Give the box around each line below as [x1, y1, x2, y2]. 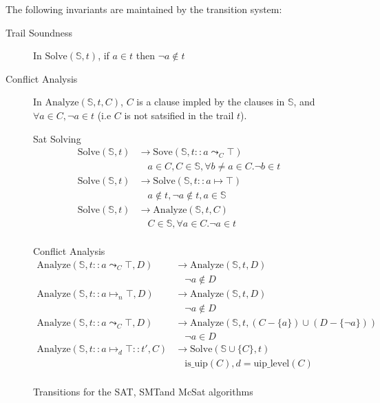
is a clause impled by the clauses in [136, 94, 285, 109]
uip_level [253, 359, 290, 369]
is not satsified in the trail [124, 107, 234, 122]
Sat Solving [33, 131, 81, 145]
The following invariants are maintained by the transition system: [6, 2, 282, 16]
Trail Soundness [6, 25, 73, 39]
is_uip [184, 359, 208, 369]
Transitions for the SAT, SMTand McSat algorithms [33, 384, 253, 399]
